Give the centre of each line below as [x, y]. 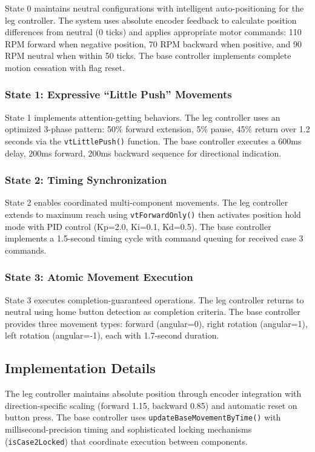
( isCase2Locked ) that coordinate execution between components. [126, 441]
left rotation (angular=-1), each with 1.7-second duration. [112, 335]
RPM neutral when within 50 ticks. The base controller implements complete [148, 56]
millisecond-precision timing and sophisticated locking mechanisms [128, 429]
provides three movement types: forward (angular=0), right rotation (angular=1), [156, 323]
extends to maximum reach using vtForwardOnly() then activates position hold [153, 214]
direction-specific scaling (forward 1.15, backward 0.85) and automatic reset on [151, 405]
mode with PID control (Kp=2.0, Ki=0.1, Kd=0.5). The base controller [138, 226]
